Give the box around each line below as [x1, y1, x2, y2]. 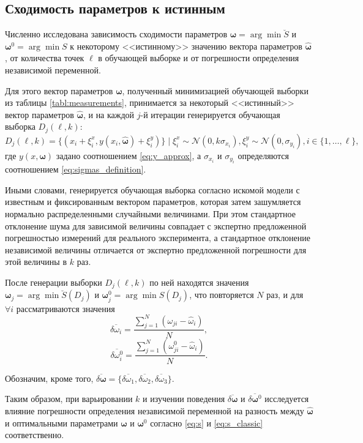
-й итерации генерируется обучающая [140, 108, 280, 121]
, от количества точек [5, 51, 84, 64]
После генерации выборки [5, 275, 102, 288]
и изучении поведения [143, 392, 225, 405]
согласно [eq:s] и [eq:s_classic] [150, 416, 263, 429]
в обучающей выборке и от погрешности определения [98, 51, 299, 64]
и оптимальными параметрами [5, 416, 118, 429]
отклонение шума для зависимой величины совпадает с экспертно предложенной [5, 219, 307, 232]
